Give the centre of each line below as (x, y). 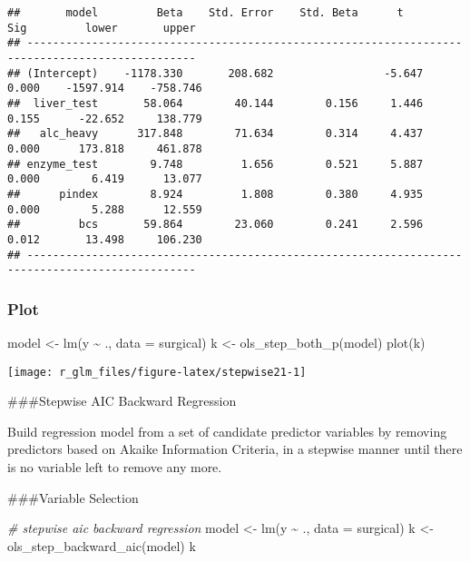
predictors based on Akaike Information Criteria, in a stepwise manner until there (235, 449)
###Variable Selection (73, 497)
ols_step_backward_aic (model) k (102, 545)
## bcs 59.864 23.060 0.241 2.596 (215, 225)
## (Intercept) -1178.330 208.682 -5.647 (215, 73)
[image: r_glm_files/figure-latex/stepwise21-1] (157, 372)
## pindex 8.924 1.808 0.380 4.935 (215, 194)
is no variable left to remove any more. (115, 467)
